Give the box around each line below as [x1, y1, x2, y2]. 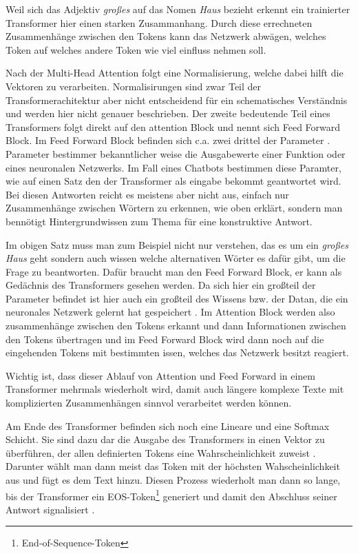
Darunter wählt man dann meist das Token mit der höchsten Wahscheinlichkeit [6, 459, 340, 473]
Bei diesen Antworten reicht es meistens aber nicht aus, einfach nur [6, 187, 289, 201]
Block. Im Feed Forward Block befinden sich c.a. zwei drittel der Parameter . [6, 133, 330, 147]
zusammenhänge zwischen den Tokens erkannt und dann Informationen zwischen [6, 318, 346, 333]
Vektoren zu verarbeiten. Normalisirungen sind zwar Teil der [6, 79, 262, 93]
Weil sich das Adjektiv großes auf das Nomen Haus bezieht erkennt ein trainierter [6, 2, 350, 16]
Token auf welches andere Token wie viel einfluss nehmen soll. [6, 42, 266, 57]
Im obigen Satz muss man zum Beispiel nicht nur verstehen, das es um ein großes [6, 237, 349, 252]
